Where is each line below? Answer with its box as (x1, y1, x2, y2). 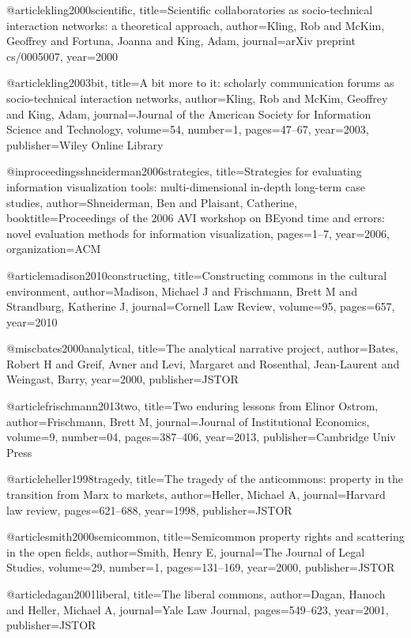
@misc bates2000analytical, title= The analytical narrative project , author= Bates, (6, 340, 398, 357)
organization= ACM (6, 240, 101, 257)
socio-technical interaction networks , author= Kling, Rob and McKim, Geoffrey (6, 89, 388, 106)
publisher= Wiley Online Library (6, 136, 164, 153)
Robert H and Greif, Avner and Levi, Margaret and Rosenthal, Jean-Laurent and (6, 355, 400, 372)
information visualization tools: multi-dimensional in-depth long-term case (6, 178, 365, 194)
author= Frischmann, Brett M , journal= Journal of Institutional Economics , (6, 413, 370, 429)
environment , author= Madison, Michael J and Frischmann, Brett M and (6, 282, 357, 299)
